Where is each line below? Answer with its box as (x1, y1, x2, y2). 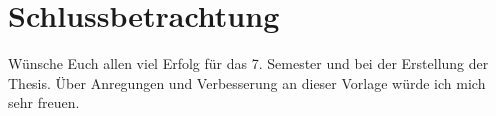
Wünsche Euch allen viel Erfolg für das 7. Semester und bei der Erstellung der (8, 53, 489, 74)
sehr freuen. (8, 92, 80, 113)
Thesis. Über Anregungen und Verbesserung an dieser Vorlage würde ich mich (8, 72, 486, 93)
